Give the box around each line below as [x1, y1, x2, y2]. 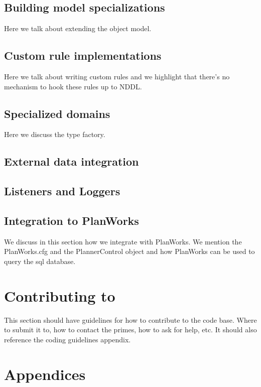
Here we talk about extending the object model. [4, 23, 152, 34]
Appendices [4, 363, 86, 384]
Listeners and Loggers [4, 183, 120, 199]
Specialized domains [4, 105, 110, 121]
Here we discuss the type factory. [4, 129, 105, 140]
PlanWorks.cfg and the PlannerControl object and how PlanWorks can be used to [4, 246, 255, 256]
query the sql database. [4, 255, 76, 266]
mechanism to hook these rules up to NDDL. [4, 81, 142, 91]
